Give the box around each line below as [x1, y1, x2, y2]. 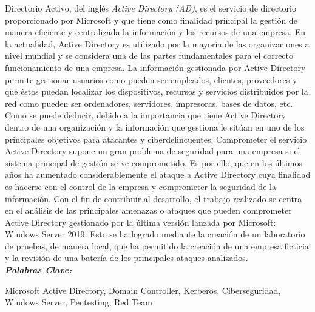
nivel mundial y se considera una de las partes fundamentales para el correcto [5, 49, 294, 62]
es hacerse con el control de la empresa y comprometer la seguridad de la [5, 180, 276, 192]
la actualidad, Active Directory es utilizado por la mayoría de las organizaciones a [5, 37, 310, 50]
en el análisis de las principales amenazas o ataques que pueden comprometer [5, 204, 292, 217]
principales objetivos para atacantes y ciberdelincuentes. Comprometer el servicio [5, 132, 307, 145]
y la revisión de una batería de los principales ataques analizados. [5, 251, 248, 264]
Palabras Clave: [5, 263, 72, 276]
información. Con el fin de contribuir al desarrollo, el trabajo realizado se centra [5, 192, 302, 205]
